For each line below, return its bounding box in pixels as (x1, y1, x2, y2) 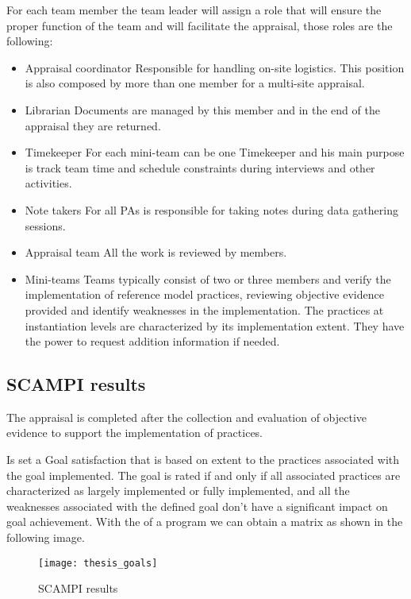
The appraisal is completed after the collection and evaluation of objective (6, 408, 367, 425)
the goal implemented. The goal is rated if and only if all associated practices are (6, 466, 401, 483)
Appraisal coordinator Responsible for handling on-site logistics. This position (25, 59, 405, 75)
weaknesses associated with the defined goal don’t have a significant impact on (6, 497, 388, 514)
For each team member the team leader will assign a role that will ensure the (6, 2, 382, 17)
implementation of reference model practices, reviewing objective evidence (25, 286, 384, 303)
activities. (25, 175, 72, 191)
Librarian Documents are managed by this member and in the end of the (25, 101, 380, 118)
